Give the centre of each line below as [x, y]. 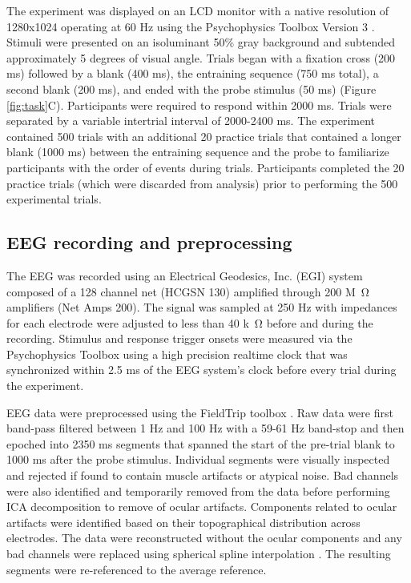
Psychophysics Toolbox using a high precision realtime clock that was [177, 354]
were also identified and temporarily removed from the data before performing [198, 491]
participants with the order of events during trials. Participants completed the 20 [205, 167]
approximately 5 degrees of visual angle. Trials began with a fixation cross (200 [201, 57]
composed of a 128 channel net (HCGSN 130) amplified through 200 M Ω [188, 291]
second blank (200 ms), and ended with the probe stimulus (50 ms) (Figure [191, 88]
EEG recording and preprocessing [149, 242]
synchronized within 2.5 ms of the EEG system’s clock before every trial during [201, 370]
